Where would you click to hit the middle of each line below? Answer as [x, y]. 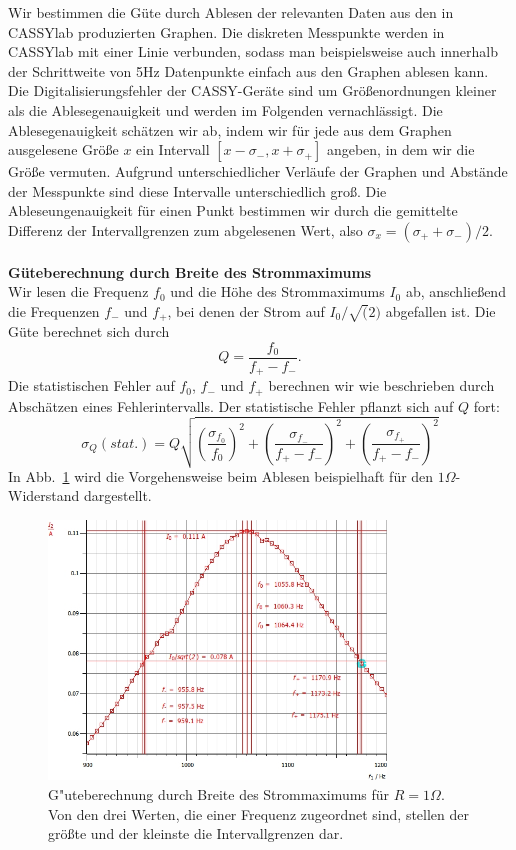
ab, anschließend [455, 291]
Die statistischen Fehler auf [91, 385]
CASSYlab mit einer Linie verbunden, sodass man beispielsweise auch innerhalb [253, 51]
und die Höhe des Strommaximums [277, 291]
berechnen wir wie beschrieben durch [381, 385]
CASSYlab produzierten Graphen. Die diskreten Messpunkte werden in [226, 31]
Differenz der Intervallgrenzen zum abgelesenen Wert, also [185, 229]
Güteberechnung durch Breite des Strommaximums [190, 271]
